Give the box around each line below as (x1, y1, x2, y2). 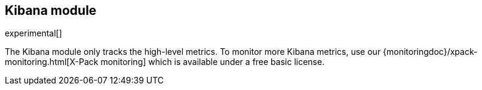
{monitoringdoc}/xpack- (383, 46, 478, 57)
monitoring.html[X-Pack (5, 57, 99, 67)
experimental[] (5, 28, 62, 39)
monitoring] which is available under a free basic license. (100, 57, 325, 67)
